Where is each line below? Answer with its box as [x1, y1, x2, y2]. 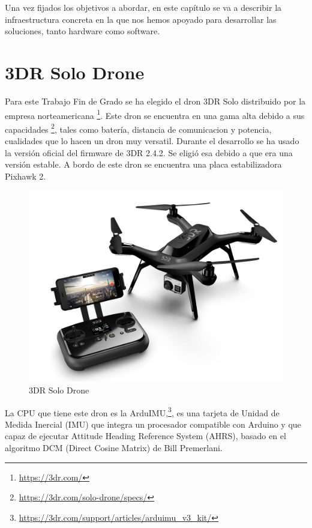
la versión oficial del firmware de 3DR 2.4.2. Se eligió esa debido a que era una [5, 146, 293, 159]
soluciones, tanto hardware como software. [5, 25, 160, 37]
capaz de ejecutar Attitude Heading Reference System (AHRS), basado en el [5, 429, 286, 442]
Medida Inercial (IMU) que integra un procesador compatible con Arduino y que [5, 417, 301, 430]
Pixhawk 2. [5, 169, 46, 182]
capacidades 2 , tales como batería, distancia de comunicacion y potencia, [5, 121, 272, 135]
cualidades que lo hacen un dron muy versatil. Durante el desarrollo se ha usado [5, 135, 299, 147]
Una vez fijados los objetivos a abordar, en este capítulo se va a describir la [5, 1, 282, 13]
